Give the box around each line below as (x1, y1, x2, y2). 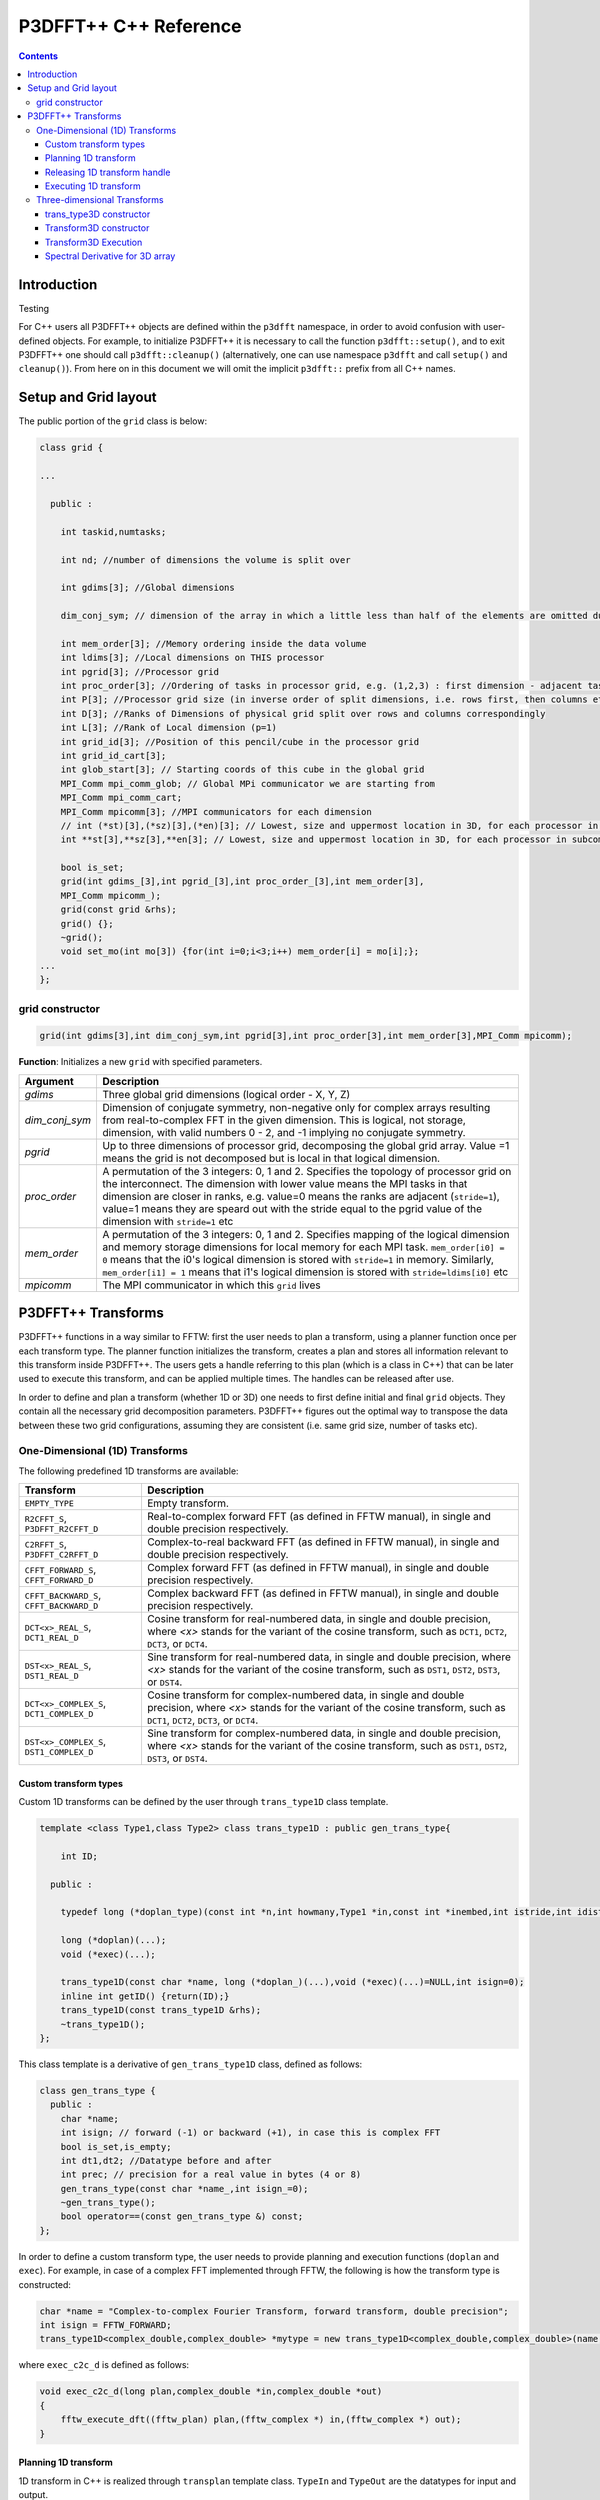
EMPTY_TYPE (24, 1498, 75, 1509)
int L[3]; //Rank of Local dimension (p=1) (60, 722, 277, 734)
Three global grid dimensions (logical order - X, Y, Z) (102, 1087, 351, 1101)
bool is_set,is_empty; (60, 2141, 172, 2152)
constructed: (18, 2278, 72, 2290)
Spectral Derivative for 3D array (45, 250, 176, 262)
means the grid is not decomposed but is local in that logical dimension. (102, 1151, 440, 1165)
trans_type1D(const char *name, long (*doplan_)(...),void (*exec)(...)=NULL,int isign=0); (60, 1976, 525, 1988)
